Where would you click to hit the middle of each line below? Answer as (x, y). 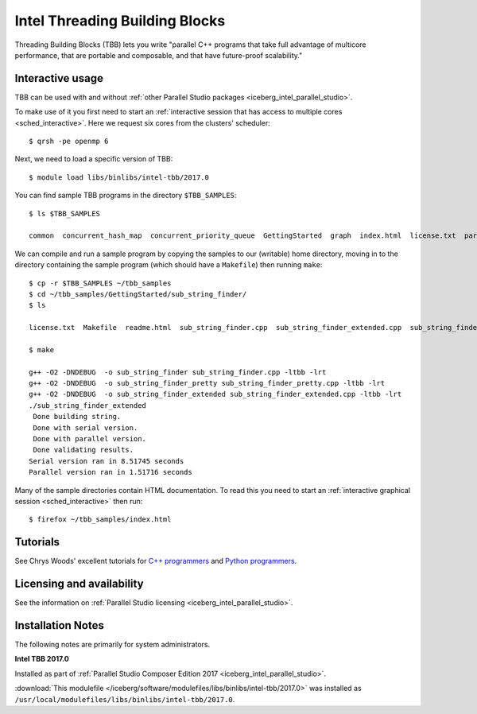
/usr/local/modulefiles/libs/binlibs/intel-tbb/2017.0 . (125, 699)
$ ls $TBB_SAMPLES (65, 213)
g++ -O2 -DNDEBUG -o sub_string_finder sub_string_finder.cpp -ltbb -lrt (178, 372)
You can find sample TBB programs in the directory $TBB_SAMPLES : (126, 196)
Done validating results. (83, 450)
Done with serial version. (85, 428)
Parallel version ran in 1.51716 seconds (111, 472)
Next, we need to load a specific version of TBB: (94, 159)
